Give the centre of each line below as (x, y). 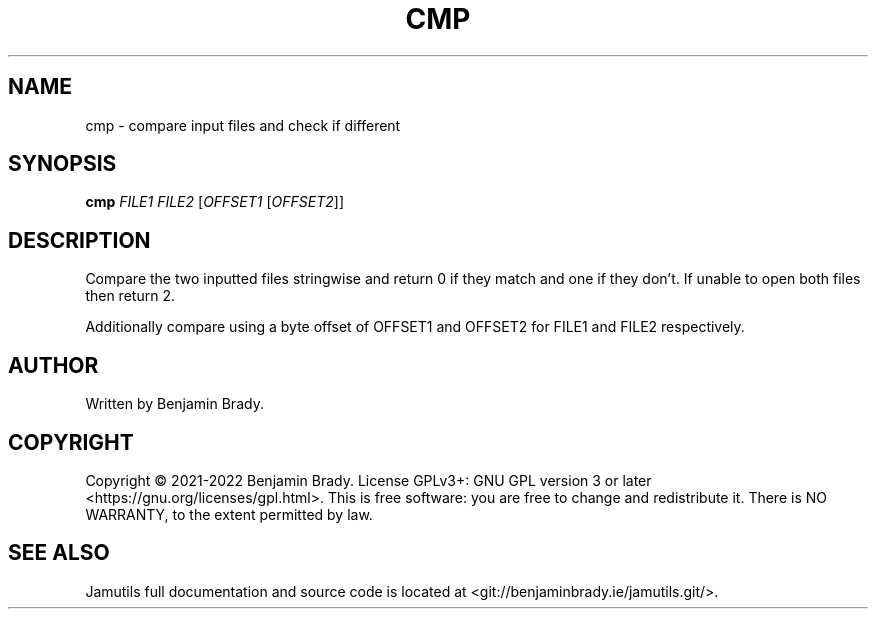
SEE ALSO (59, 553)
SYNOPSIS (62, 164)
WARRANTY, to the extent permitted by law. (229, 514)
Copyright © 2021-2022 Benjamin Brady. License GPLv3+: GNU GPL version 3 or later (368, 480)
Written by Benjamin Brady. (174, 404)
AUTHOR (53, 365)
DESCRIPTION (79, 240)
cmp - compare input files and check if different (243, 125)
